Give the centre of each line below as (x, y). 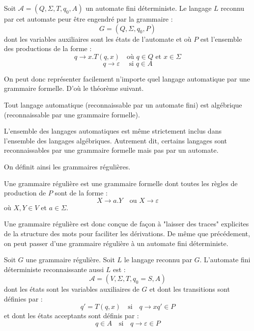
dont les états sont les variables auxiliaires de (72, 289)
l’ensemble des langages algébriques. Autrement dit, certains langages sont (116, 140)
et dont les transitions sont (190, 289)
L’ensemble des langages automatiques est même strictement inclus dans (113, 131)
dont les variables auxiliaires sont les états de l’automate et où (98, 39)
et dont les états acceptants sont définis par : (71, 316)
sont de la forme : (81, 193)
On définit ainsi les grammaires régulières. (67, 166)
